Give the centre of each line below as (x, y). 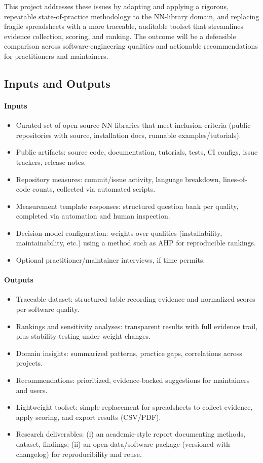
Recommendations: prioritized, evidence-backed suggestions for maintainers (133, 380)
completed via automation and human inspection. (93, 216)
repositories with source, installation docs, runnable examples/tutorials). (128, 135)
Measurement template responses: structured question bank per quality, (127, 206)
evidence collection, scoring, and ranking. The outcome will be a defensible (120, 36)
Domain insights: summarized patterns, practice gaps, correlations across (129, 353)
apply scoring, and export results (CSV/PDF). (88, 417)
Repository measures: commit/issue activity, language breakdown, (118, 179)
